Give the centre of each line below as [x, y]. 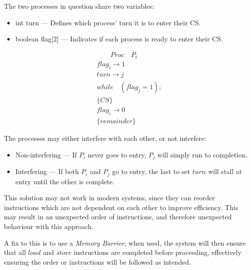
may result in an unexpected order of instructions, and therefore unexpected [118, 217]
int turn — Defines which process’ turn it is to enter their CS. [108, 22]
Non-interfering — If [46, 154]
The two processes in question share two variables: [79, 6]
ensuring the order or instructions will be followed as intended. [97, 261]
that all [15, 252]
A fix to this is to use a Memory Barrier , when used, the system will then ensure [125, 242]
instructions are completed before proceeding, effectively [158, 252]
